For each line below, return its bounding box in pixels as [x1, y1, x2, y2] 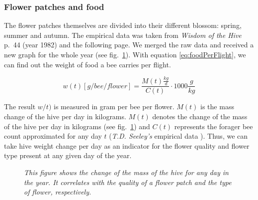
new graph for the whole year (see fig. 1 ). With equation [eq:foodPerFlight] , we [4, 49, 246, 59]
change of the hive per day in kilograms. [4, 111, 126, 121]
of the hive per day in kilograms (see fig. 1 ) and [4, 121, 150, 131]
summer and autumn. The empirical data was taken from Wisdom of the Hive [4, 29, 242, 40]
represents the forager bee [174, 121, 253, 131]
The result [4, 101, 36, 112]
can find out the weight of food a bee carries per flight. [4, 59, 171, 69]
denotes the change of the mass [152, 111, 248, 121]
